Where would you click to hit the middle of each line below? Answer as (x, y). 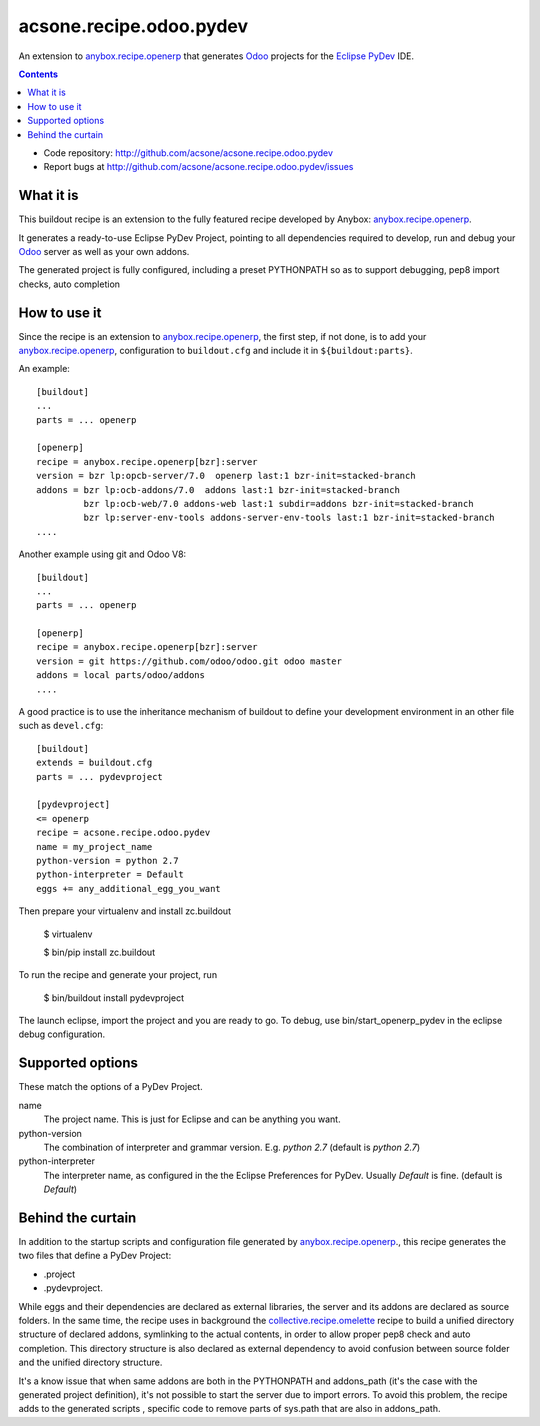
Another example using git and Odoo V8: (102, 554)
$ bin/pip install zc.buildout (99, 952)
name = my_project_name (94, 846)
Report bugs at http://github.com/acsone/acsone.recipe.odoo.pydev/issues (198, 167)
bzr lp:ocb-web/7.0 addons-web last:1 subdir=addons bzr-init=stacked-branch (278, 503)
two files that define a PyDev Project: (95, 1256)
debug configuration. (62, 1034)
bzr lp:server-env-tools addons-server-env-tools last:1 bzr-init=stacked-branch (289, 518)
